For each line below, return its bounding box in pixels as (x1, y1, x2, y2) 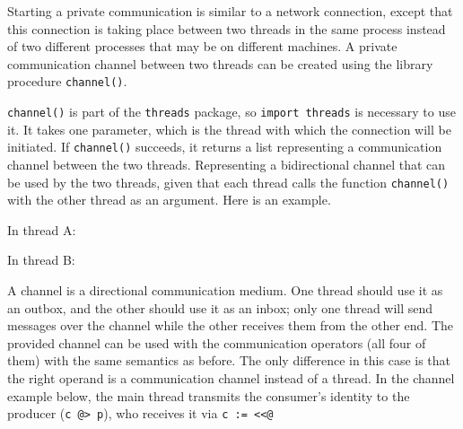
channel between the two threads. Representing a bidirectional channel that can (7, 154, 446, 173)
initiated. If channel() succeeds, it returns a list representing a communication (7, 137, 442, 156)
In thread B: (7, 250, 75, 269)
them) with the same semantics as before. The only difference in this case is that (7, 351, 451, 370)
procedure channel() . (7, 72, 127, 91)
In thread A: (7, 220, 76, 239)
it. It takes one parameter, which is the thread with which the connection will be (7, 119, 451, 138)
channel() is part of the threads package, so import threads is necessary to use (7, 102, 456, 121)
